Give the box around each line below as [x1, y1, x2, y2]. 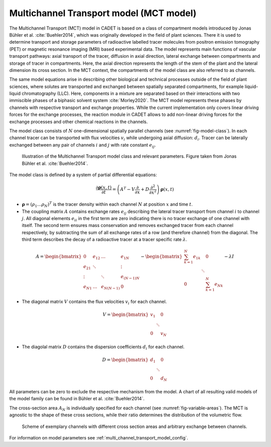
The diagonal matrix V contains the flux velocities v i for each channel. [22, 299, 167, 306]
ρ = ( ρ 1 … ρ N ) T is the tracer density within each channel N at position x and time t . [22, 201, 193, 208]
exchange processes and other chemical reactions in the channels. [9, 119, 148, 125]
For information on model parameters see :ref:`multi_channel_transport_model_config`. [9, 434, 188, 440]
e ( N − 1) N [120, 274, 140, 281]
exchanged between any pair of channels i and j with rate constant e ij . [9, 142, 157, 149]
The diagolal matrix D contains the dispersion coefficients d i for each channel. [22, 344, 185, 351]
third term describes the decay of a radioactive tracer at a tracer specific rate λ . [22, 237, 188, 243]
